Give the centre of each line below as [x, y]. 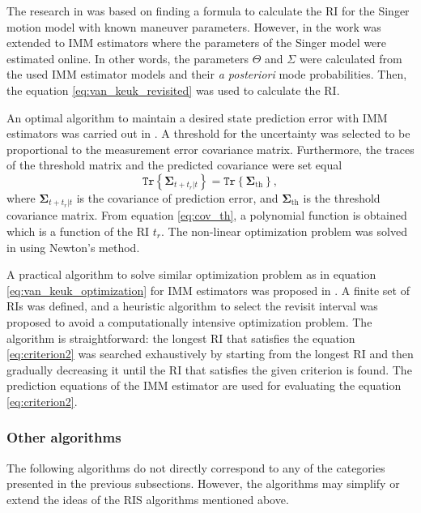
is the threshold [342, 197]
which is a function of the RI [78, 231]
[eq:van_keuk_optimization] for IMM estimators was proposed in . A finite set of [208, 290]
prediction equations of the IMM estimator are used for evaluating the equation [204, 385]
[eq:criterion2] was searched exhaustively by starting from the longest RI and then [210, 354]
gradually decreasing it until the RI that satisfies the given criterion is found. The [209, 369]
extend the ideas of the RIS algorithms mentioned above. [148, 499]
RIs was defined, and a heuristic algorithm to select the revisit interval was [192, 306]
